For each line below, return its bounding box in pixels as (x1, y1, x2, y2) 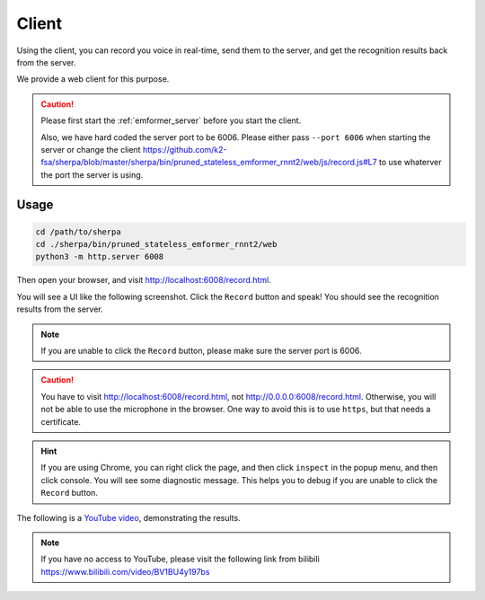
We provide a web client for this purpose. (16, 74, 170, 84)
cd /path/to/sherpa (35, 226, 121, 237)
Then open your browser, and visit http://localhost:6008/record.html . (16, 275, 271, 286)
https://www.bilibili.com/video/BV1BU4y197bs (40, 566, 210, 577)
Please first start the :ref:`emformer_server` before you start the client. (40, 115, 302, 126)
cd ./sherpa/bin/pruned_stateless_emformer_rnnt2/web (35, 239, 278, 250)
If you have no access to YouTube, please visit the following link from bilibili (40, 553, 321, 565)
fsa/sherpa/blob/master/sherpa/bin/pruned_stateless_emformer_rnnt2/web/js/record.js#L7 (40, 157, 377, 168)
